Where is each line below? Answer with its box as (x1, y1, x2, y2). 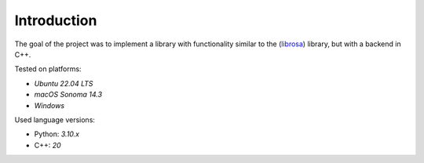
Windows (34, 100, 65, 110)
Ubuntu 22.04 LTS (34, 78, 93, 88)
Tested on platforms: (14, 64, 82, 74)
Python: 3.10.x (34, 129, 80, 139)
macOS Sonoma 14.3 (34, 90, 102, 100)
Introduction (14, 12, 97, 29)
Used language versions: (14, 114, 96, 125)
